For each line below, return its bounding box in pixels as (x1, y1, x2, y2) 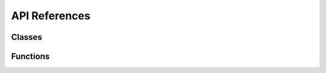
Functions (11, 51, 50, 62)
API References (11, 9, 91, 22)
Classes (11, 32, 42, 42)
